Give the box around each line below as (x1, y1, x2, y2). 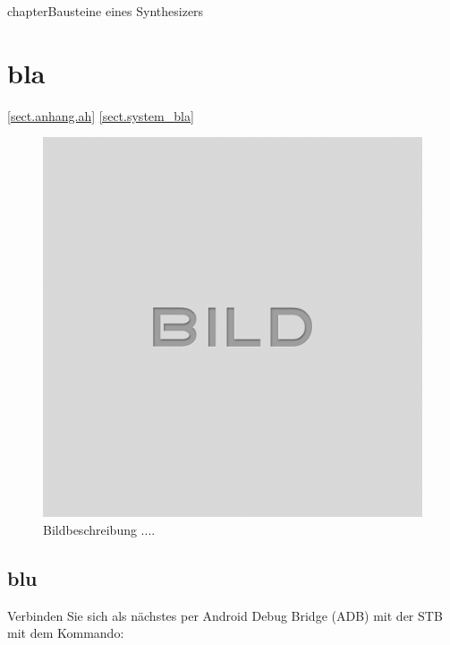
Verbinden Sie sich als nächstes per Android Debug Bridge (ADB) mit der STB (7, 606, 443, 624)
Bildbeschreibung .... (43, 520, 156, 538)
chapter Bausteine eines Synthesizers (7, 2, 204, 20)
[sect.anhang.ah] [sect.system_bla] (7, 106, 194, 125)
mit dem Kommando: (7, 623, 124, 642)
